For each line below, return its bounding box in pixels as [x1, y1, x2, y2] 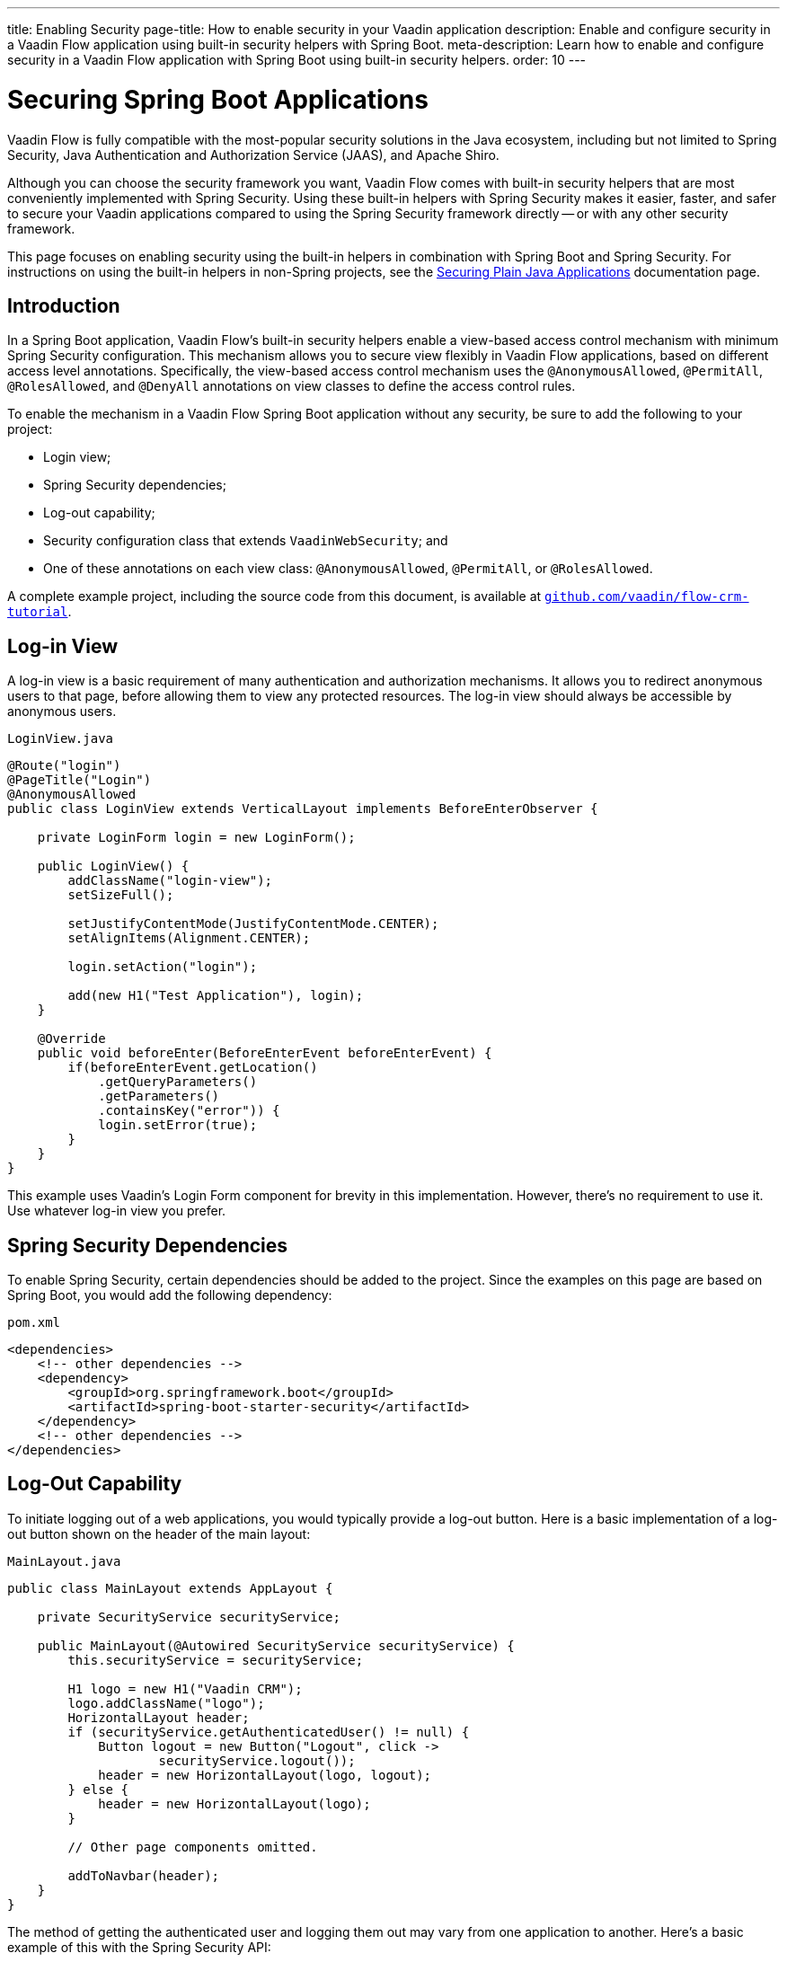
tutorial [7, 605, 68, 620]
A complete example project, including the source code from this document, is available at [7, 588, 542, 605]
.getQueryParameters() [98, 1074, 258, 1090]
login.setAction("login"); [67, 959, 258, 975]
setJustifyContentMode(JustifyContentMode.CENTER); [67, 916, 439, 932]
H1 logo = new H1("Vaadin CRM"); [67, 1681, 303, 1696]
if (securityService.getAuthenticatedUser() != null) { [67, 1724, 470, 1739]
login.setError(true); [98, 1118, 258, 1133]
